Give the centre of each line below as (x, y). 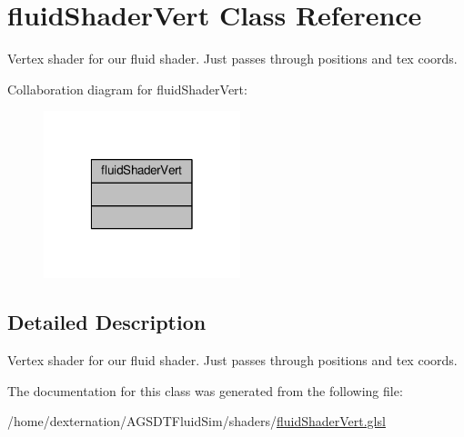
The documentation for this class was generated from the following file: (205, 390)
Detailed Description (107, 322)
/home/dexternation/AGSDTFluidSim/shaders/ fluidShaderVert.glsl (197, 421)
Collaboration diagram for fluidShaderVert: (127, 89)
